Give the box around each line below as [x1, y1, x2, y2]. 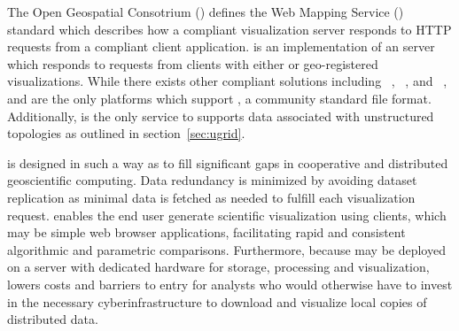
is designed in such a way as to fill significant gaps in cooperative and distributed [7, 153, 448, 172]
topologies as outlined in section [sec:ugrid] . [7, 124, 245, 142]
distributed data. [7, 310, 98, 328]
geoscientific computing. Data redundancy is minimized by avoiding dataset [7, 171, 417, 189]
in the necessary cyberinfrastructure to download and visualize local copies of [7, 292, 427, 311]
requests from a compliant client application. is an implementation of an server [7, 37, 435, 56]
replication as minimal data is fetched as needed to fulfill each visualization [7, 188, 416, 206]
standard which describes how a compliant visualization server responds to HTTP [7, 19, 452, 38]
